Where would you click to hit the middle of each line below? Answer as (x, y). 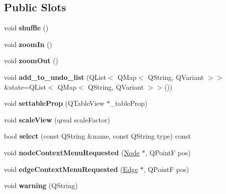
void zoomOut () (31, 61)
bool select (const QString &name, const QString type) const (98, 136)
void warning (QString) (41, 185)
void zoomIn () (28, 44)
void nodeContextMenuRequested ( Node (72, 152)
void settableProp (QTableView (54, 103)
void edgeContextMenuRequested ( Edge (71, 169)
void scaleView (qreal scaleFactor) (57, 119)
